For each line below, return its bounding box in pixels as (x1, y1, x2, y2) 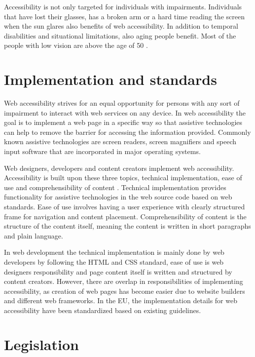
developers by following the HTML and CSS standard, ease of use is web (4, 257, 224, 267)
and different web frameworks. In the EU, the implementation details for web (4, 295, 237, 306)
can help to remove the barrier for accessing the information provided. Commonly (4, 126, 251, 137)
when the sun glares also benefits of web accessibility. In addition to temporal (4, 21, 238, 31)
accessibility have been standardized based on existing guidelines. (4, 305, 201, 315)
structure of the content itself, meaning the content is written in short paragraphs (4, 221, 251, 231)
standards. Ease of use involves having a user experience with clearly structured (4, 201, 245, 212)
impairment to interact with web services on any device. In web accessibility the (4, 107, 246, 118)
